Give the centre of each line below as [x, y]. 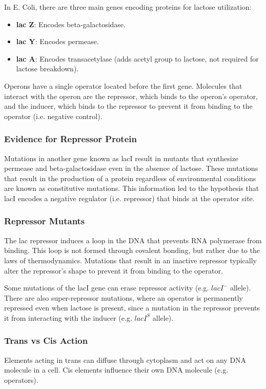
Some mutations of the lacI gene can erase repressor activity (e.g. [107, 288]
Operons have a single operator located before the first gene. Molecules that [123, 85]
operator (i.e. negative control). [53, 116]
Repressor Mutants [45, 221]
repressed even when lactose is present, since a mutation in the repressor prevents [132, 308]
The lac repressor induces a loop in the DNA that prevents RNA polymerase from [133, 240]
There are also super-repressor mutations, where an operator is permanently [124, 297]
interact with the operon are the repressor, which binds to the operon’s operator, [131, 96]
